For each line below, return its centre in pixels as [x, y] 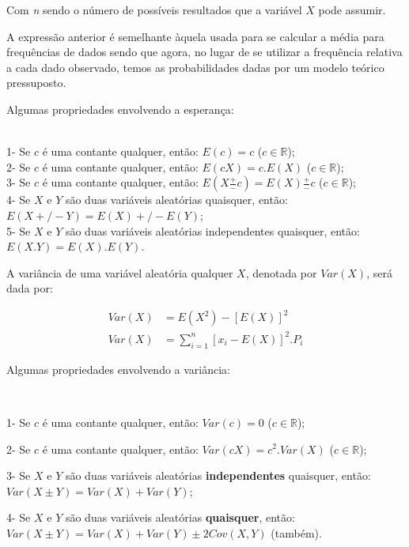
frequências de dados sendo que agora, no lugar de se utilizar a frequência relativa [204, 52]
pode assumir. [352, 9]
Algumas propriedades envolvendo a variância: [119, 369]
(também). [296, 532]
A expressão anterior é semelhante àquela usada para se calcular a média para [195, 36]
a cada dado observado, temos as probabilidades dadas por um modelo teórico [195, 67]
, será [379, 272]
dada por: [30, 288]
